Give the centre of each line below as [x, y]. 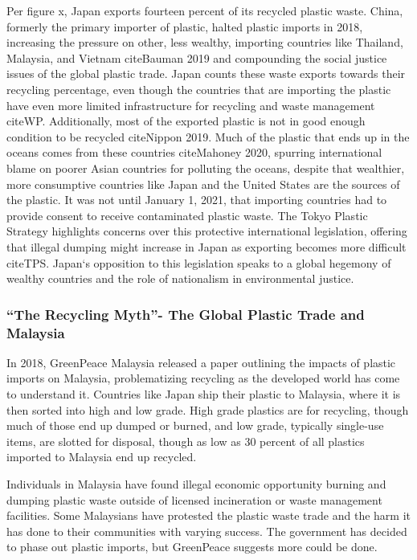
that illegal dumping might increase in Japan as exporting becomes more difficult [206, 246]
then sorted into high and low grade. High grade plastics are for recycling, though [208, 409]
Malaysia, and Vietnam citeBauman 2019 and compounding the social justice [197, 57]
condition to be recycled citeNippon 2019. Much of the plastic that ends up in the [208, 136]
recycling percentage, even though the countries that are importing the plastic [199, 89]
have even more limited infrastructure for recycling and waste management [191, 105]
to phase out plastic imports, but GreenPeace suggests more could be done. [192, 547]
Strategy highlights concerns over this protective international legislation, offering [207, 231]
